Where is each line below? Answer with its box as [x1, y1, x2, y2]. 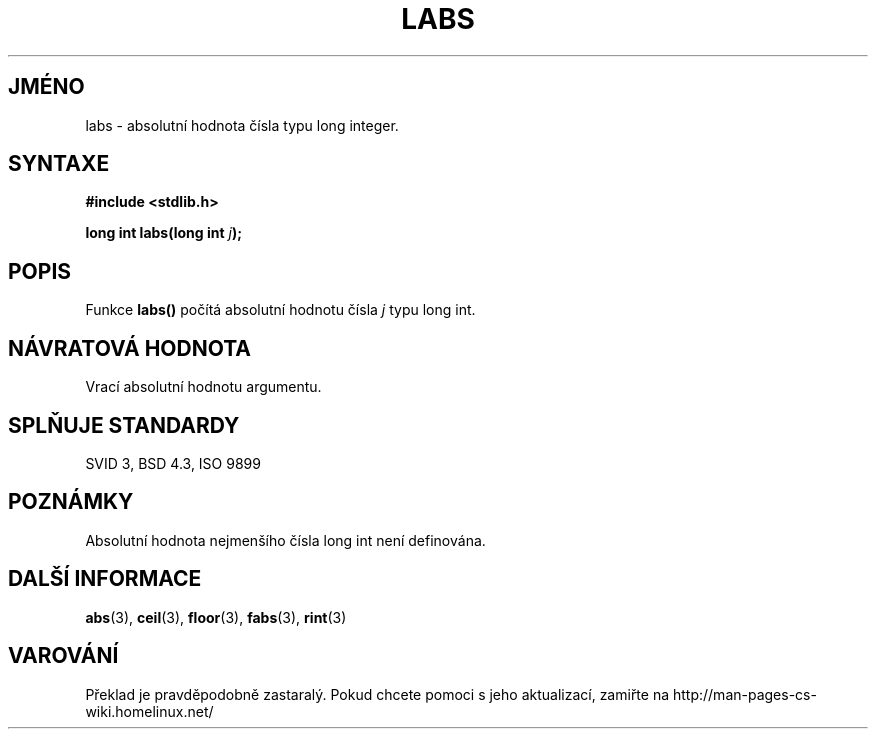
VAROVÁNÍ [8, 643, 119, 669]
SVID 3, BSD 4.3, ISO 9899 [85, 454, 261, 472]
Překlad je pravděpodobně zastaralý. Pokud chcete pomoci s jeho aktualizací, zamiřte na [85, 685, 670, 703]
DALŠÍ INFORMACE [8, 566, 202, 592]
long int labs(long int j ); [85, 224, 243, 242]
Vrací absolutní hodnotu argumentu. [85, 378, 322, 396]
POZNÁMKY [8, 489, 134, 515]
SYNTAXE [8, 151, 110, 177]
